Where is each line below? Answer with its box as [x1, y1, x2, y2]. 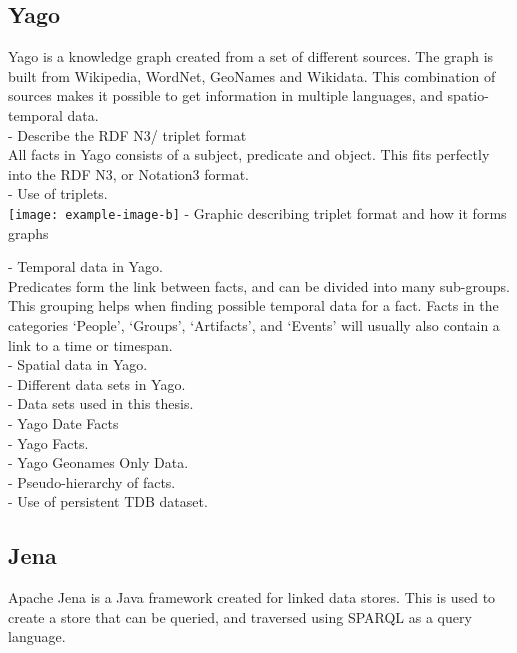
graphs [8, 222, 49, 243]
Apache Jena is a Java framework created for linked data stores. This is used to [8, 587, 496, 608]
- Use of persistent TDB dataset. [8, 491, 208, 512]
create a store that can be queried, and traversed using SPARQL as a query [8, 606, 472, 627]
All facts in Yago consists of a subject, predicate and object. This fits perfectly [8, 144, 490, 165]
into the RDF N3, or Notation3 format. [8, 163, 250, 184]
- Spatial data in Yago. [8, 354, 148, 375]
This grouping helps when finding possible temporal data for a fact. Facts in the [8, 295, 499, 316]
